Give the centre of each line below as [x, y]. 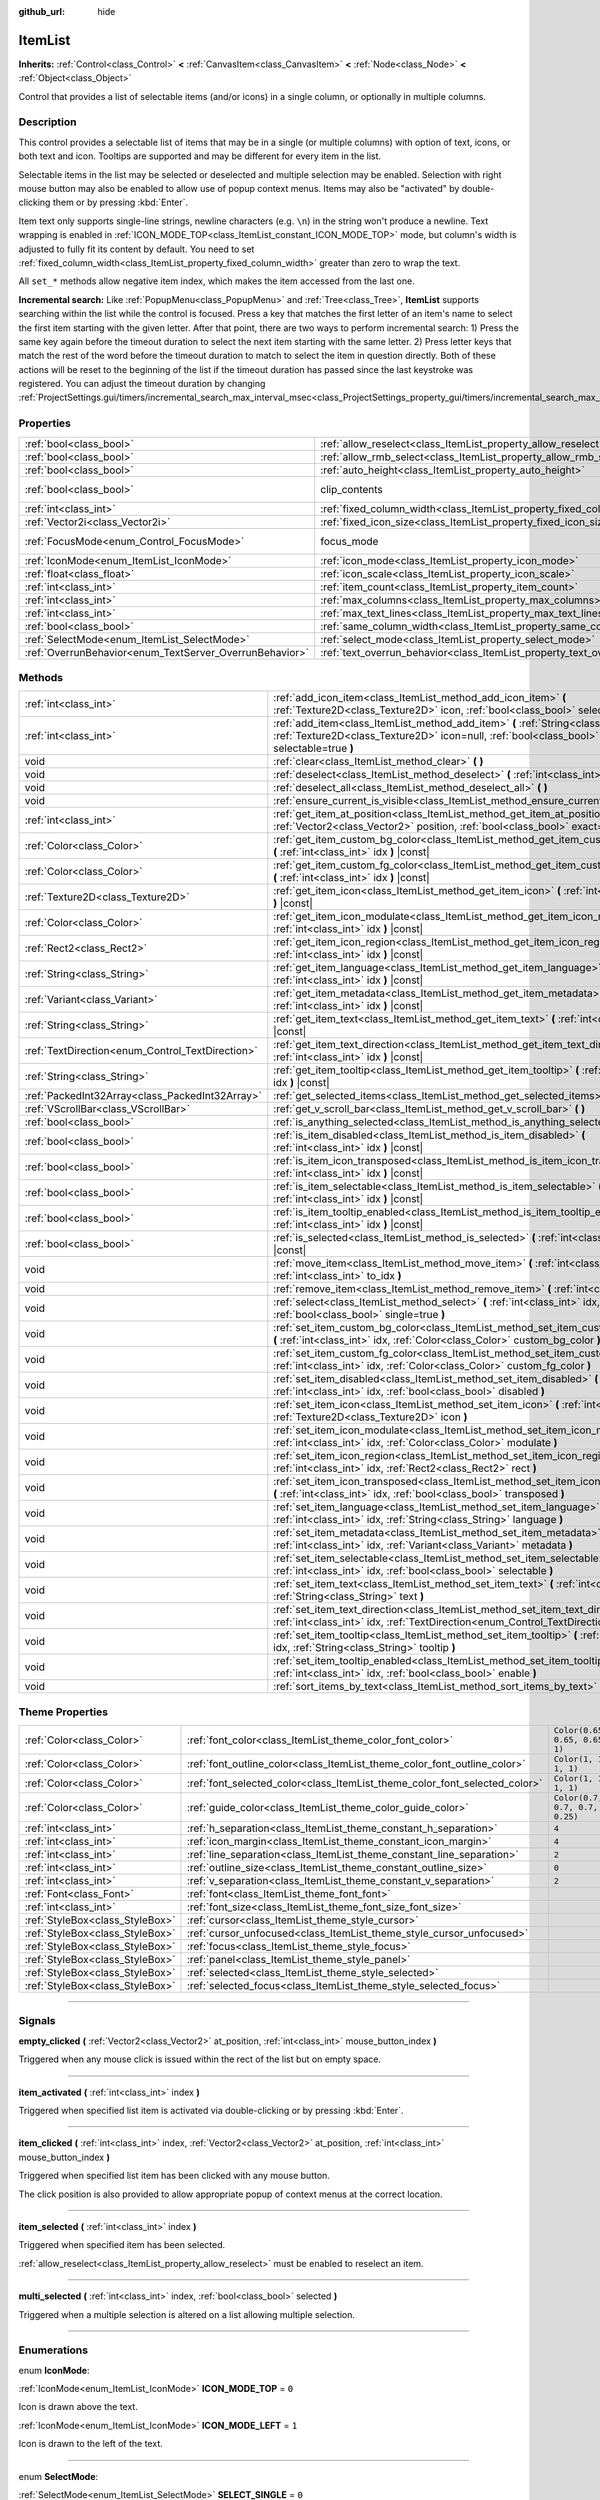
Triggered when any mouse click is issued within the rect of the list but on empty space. [200, 2059]
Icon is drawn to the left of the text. [91, 2444]
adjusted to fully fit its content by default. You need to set [136, 249]
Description [47, 122]
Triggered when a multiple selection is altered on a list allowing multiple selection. [186, 2314]
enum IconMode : [54, 2370]
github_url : [41, 11]
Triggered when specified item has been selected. [122, 2245]
